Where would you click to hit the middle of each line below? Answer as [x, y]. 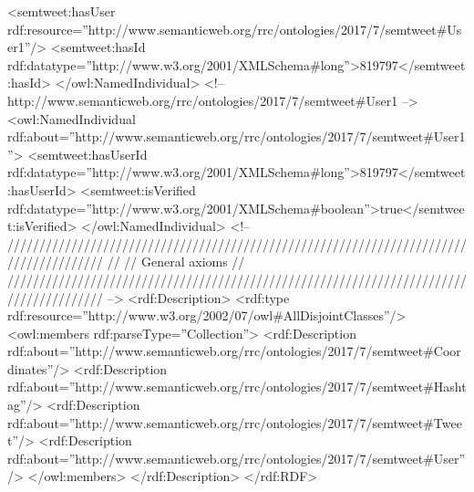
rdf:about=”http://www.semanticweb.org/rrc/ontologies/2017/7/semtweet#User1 [237, 136]
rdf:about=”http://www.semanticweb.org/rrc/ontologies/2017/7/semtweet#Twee [235, 422]
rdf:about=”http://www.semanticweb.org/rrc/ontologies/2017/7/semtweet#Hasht [237, 387]
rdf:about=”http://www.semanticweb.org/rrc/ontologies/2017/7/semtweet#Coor [234, 351]
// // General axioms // [176, 262]
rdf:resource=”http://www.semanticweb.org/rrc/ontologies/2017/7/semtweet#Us [235, 29]
